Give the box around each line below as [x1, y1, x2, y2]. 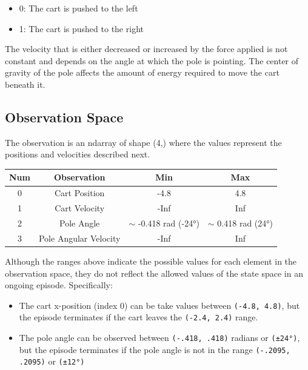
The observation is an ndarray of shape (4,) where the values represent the [5, 136, 282, 148]
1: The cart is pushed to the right [19, 22, 144, 35]
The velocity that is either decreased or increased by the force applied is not [5, 42, 288, 55]
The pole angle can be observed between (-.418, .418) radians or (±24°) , [19, 331, 300, 344]
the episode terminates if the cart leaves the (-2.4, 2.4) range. [19, 311, 258, 323]
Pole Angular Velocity [38, 231, 121, 244]
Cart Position [54, 187, 105, 199]
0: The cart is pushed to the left [19, 2, 138, 14]
